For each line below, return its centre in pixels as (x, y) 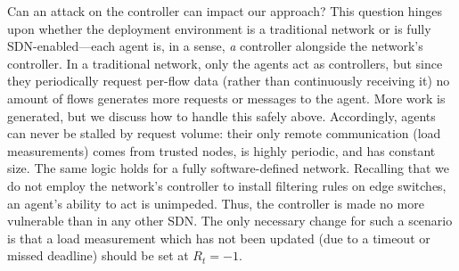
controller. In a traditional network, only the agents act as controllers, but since (225, 63)
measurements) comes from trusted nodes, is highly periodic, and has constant (221, 150)
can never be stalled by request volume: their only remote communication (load (224, 133)
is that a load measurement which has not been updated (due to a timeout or (219, 238)
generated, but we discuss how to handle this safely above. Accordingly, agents (221, 115)
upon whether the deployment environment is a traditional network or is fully (219, 28)
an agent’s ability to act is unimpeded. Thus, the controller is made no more (216, 203)
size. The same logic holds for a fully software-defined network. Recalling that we (229, 168)
